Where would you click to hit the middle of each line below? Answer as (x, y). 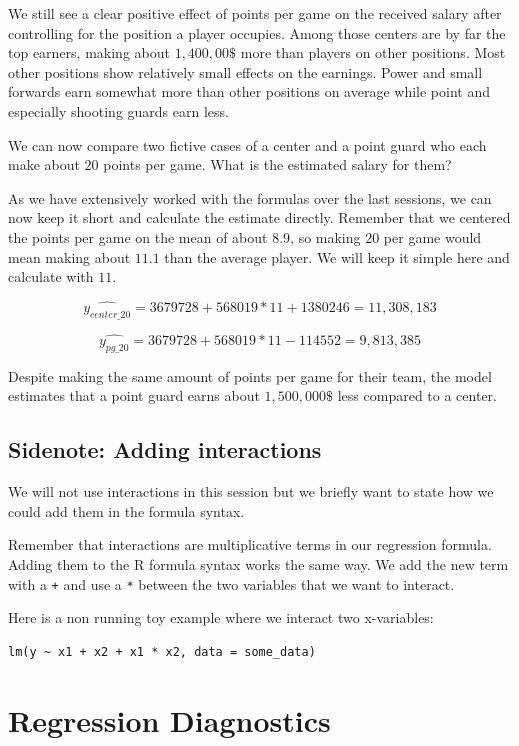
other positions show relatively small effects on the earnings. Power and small (245, 71)
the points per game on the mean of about (138, 236)
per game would (432, 236)
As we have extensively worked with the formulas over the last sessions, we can (250, 197)
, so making (325, 236)
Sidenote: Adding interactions (165, 449)
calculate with (51, 276)
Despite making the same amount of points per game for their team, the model (250, 375)
